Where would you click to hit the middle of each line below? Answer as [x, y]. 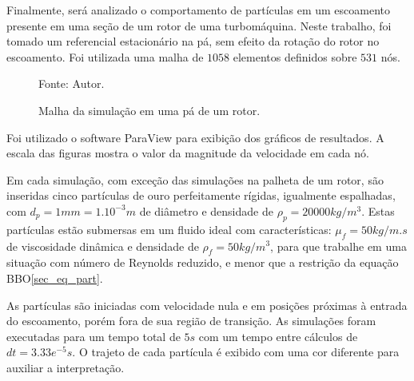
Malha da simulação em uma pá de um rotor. [149, 110]
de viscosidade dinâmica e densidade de [103, 246]
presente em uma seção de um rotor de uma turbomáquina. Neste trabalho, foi [199, 25]
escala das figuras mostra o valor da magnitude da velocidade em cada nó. [188, 153]
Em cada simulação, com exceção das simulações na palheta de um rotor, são [195, 179]
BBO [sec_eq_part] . [55, 278]
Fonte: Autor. [72, 83]
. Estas [378, 210]
